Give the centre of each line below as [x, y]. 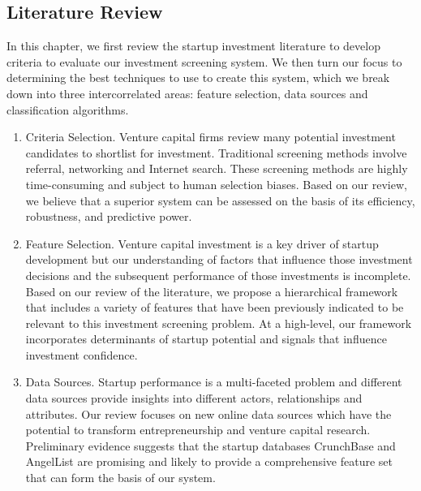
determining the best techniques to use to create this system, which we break [198, 78]
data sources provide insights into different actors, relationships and [194, 398]
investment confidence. [82, 354]
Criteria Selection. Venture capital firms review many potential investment [210, 137]
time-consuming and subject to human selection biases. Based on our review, [216, 184]
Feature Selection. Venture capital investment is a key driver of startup [202, 243]
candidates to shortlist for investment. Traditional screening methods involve [216, 152]
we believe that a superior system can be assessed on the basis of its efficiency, [220, 200]
